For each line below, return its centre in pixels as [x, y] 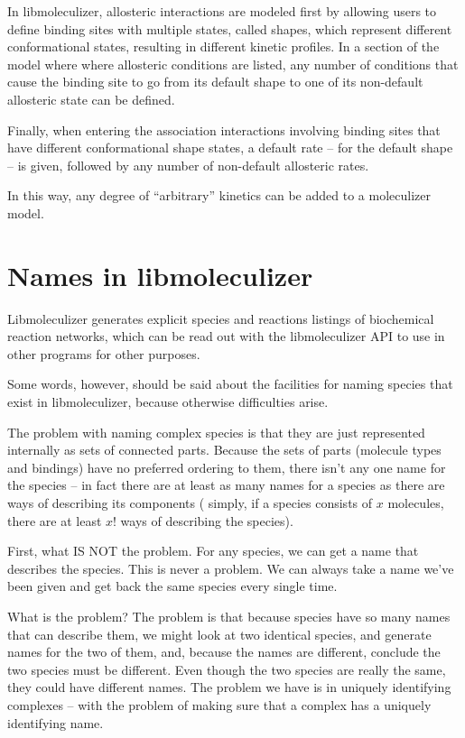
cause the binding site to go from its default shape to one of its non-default [215, 82]
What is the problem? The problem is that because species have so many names [229, 616]
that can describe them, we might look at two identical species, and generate [219, 634]
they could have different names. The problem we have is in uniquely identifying [229, 687]
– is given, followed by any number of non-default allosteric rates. [188, 165]
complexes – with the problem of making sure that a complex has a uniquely [219, 704]
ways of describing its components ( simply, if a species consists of [190, 503]
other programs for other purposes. [104, 353]
